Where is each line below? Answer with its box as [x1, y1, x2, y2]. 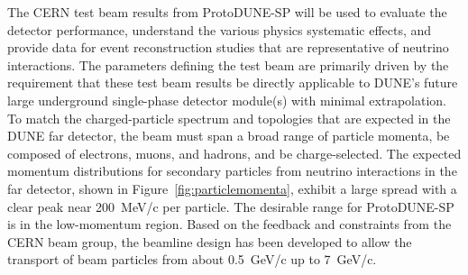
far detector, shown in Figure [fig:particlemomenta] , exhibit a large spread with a [7, 179, 457, 197]
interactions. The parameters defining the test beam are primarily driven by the [7, 55, 449, 74]
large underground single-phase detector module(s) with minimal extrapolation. [7, 90, 446, 109]
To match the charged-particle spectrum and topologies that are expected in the [7, 108, 451, 127]
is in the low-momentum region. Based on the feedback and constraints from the [7, 215, 452, 234]
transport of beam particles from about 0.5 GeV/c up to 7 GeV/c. [7, 250, 377, 269]
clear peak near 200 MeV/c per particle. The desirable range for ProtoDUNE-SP [7, 197, 454, 215]
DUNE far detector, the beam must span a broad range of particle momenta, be [7, 126, 450, 145]
